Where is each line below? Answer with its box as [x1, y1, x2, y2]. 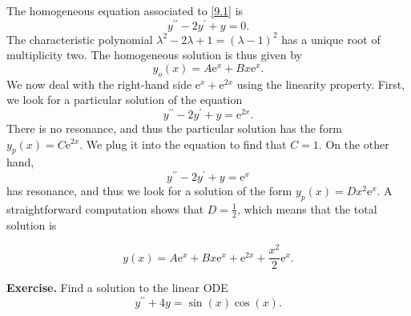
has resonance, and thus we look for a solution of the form [6, 182, 292, 198]
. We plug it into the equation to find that [79, 135, 287, 152]
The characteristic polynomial [6, 30, 153, 47]
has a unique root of [281, 30, 381, 47]
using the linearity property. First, [236, 75, 405, 92]
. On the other [318, 135, 389, 152]
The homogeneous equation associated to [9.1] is [6, 2, 244, 18]
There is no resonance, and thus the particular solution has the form [6, 119, 343, 136]
